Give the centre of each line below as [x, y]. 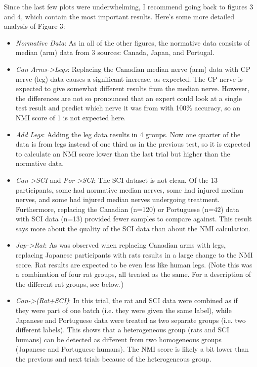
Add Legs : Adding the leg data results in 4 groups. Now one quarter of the [128, 134]
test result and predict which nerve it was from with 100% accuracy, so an [128, 108]
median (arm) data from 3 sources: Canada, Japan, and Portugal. [115, 52]
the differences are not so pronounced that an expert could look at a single [129, 98]
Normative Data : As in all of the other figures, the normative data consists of [133, 42]
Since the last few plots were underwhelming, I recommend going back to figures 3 [128, 6]
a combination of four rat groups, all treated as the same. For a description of [133, 274]
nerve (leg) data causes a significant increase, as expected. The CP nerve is [129, 79]
